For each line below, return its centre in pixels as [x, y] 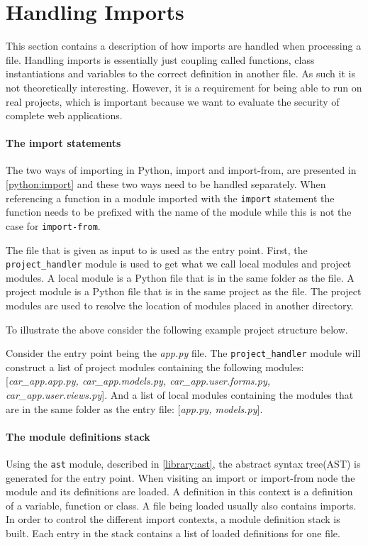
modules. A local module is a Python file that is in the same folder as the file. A [180, 277]
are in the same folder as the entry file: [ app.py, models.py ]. [134, 408]
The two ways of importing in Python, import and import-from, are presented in [181, 170]
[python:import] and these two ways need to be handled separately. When [166, 184]
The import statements [63, 143]
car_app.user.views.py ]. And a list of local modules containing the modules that [180, 395]
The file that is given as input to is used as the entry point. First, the [157, 249]
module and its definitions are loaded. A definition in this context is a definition [179, 491]
